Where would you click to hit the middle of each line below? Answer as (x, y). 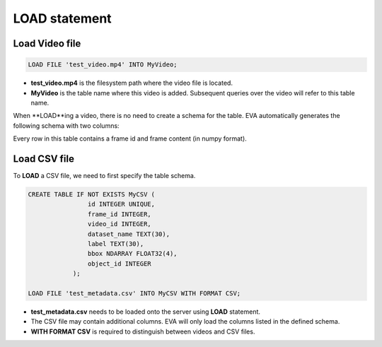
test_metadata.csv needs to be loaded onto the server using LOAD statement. (146, 312)
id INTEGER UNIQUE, (121, 204)
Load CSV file (44, 159)
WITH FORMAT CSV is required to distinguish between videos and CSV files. (143, 331)
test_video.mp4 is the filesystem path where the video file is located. (132, 83)
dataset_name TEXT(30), (128, 234)
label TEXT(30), (116, 243)
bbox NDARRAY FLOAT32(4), (132, 254)
